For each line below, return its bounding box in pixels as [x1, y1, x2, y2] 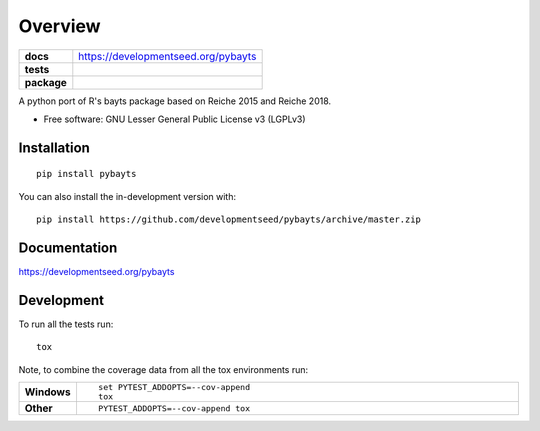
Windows [24, 385, 71, 399]
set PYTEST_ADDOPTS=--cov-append [98, 382, 250, 393]
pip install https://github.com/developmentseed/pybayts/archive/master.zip [36, 214, 422, 225]
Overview [18, 15, 101, 37]
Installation [18, 139, 90, 156]
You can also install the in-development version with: [18, 190, 237, 202]
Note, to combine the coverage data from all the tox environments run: [18, 363, 309, 375]
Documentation [18, 239, 118, 256]
